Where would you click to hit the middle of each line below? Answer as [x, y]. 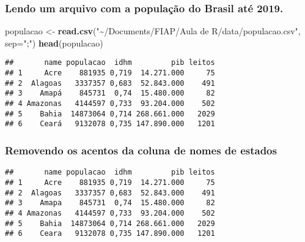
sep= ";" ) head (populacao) [54, 43]
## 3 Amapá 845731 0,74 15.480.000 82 [110, 93]
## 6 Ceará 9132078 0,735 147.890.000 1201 [110, 124]
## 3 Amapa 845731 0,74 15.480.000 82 [110, 203]
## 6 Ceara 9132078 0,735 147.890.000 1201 [110, 234]
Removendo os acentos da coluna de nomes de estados [141, 150]
